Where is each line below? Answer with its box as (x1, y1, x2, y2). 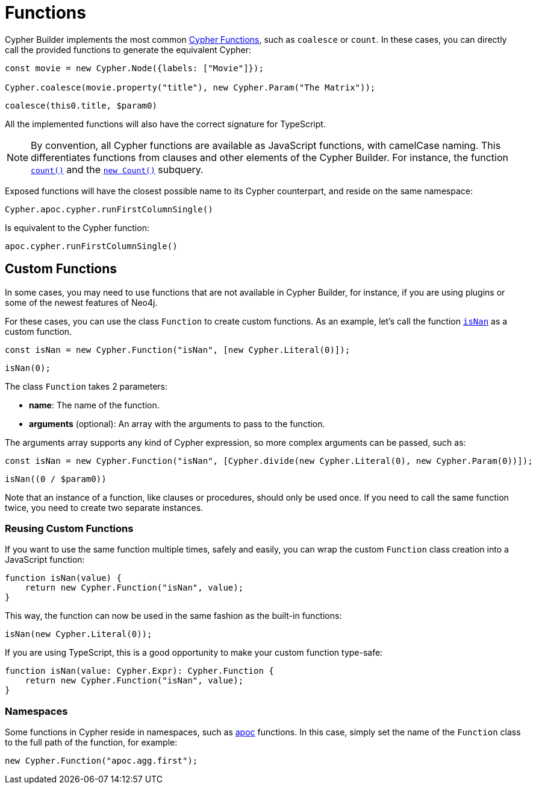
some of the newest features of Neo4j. (5, 297, 158, 308)
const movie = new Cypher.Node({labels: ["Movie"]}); (5, 63, 264, 73)
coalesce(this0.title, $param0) (5, 100, 157, 110)
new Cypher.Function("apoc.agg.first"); (5, 756, 198, 766)
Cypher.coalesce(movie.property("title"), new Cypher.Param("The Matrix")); (5, 82, 376, 92)
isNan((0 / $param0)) (5, 474, 107, 484)
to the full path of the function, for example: (5, 737, 178, 748)
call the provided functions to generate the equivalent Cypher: (5, 44, 252, 55)
